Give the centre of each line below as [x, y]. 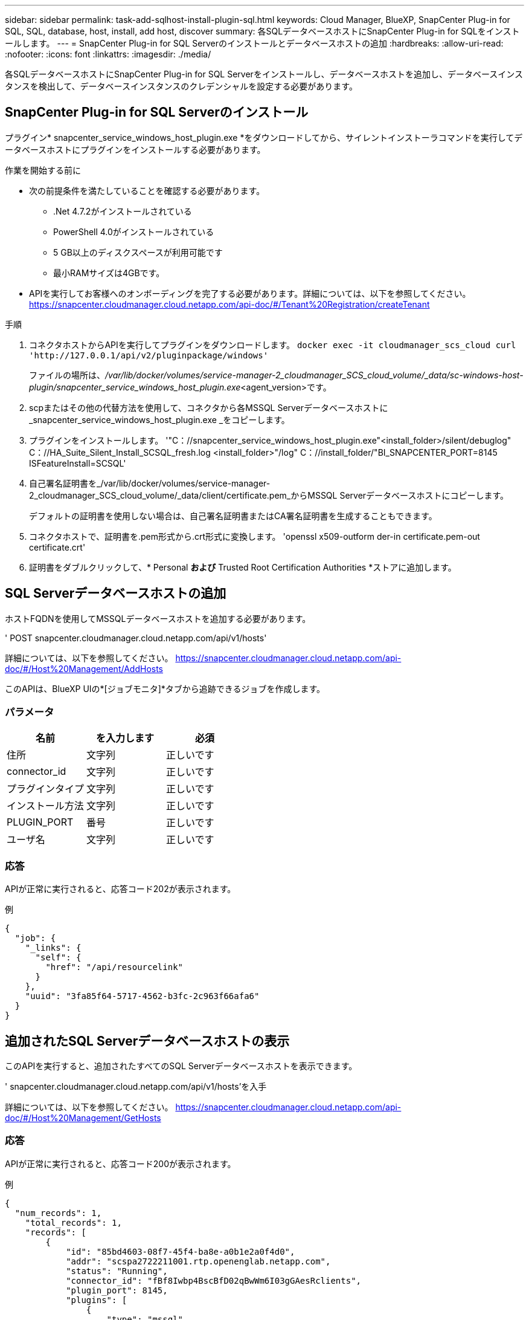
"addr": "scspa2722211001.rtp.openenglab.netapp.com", [198, 1261]
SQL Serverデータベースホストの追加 [116, 594]
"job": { [35, 938]
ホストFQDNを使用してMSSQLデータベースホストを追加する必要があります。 [158, 618]
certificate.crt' [57, 547]
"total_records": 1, [73, 1222]
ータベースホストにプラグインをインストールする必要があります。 [135, 149]
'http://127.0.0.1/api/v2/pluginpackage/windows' [149, 355]
